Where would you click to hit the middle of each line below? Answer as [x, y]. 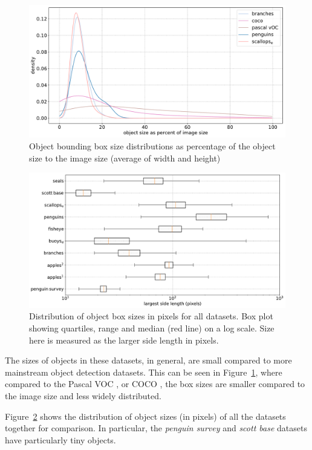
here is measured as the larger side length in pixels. [124, 340]
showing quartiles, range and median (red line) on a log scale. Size [152, 328]
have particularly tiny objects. [60, 439]
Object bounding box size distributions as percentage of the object [152, 146]
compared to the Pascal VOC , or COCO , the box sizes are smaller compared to [155, 384]
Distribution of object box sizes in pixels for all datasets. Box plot [151, 316]
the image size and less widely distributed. [83, 395]
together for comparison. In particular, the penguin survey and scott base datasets [156, 428]
